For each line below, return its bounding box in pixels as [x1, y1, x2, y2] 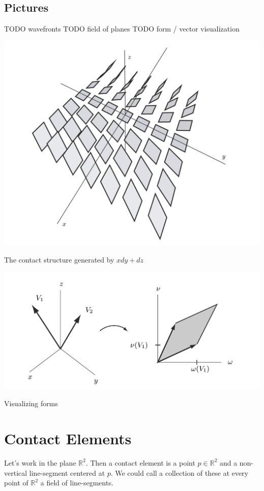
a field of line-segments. [40, 477, 114, 488]
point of [4, 477, 28, 488]
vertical [4, 467, 27, 478]
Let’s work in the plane [4, 457, 76, 468]
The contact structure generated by [4, 254, 114, 265]
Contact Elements [4, 428, 131, 449]
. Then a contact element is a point [86, 457, 195, 468]
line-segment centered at [29, 467, 105, 478]
